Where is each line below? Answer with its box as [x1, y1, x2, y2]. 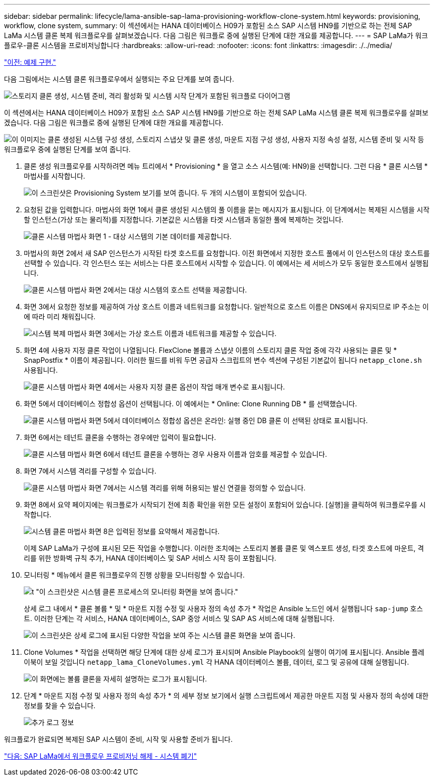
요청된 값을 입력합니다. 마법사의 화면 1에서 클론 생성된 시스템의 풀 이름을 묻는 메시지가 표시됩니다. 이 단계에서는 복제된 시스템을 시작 [24, 205, 430, 214]
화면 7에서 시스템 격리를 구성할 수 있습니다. [24, 467, 157, 475]
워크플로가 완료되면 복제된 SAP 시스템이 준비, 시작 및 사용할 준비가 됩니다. [4, 735, 233, 743]
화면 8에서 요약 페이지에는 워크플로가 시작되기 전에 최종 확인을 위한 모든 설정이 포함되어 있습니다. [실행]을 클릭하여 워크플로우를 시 [24, 500, 426, 509]
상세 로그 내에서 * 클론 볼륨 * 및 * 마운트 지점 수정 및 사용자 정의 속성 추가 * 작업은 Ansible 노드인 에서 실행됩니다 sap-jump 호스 [24, 604, 423, 613]
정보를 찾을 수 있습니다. [24, 701, 96, 710]
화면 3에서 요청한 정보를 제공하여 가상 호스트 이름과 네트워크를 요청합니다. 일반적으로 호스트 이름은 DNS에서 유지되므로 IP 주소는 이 [24, 302, 429, 311]
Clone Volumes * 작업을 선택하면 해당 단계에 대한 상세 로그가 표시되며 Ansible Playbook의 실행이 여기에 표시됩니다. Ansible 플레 [24, 648, 425, 656]
